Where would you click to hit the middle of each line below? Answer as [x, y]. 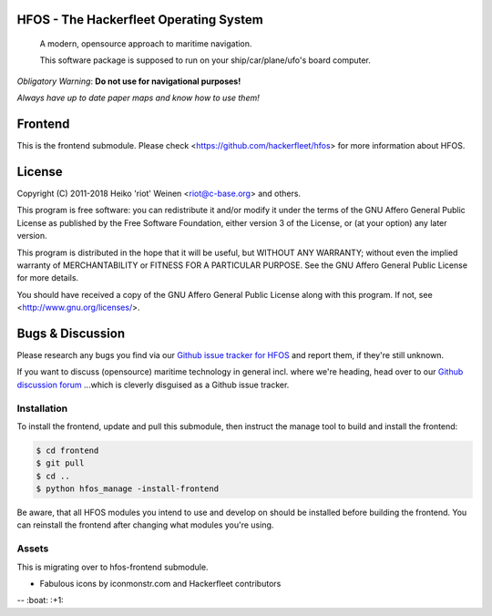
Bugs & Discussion [71, 333]
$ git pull [60, 463]
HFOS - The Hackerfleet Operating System [140, 20]
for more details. [48, 278]
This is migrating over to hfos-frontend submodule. [113, 567]
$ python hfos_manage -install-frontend [127, 489]
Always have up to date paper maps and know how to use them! [138, 98]
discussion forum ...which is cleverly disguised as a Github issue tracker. [153, 385]
